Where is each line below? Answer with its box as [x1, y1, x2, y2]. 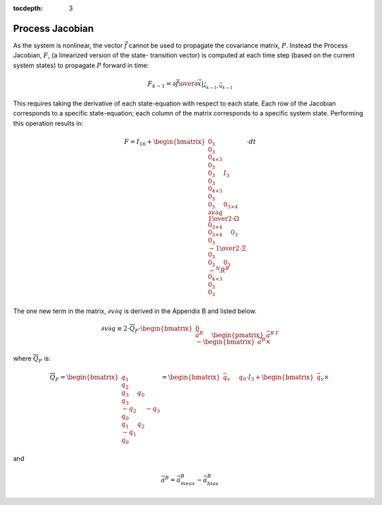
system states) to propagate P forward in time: [13, 61, 149, 69]
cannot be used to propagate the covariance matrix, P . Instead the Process [128, 41, 348, 50]
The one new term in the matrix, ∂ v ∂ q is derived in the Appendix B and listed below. [13, 307, 257, 315]
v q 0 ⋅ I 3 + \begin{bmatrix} [226, 373, 314, 382]
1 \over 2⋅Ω [207, 215, 240, 222]
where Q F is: [13, 354, 51, 365]
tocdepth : [13, 4, 43, 12]
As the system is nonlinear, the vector [13, 41, 123, 50]
